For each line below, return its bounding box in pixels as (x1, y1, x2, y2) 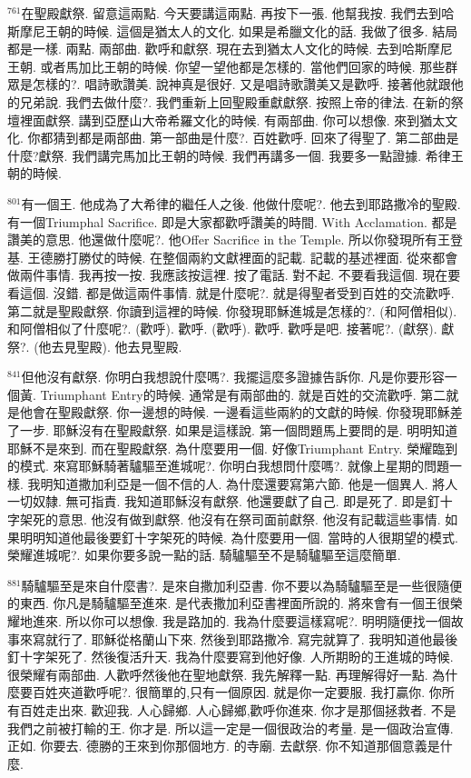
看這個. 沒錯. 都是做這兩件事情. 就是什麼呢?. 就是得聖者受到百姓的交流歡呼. (7, 283, 455, 302)
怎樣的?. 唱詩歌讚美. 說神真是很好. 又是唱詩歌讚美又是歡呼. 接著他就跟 (32, 75, 451, 94)
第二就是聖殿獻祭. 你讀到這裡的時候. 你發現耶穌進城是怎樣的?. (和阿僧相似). (7, 301, 457, 320)
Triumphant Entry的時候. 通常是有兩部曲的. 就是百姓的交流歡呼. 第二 (40, 384, 446, 404)
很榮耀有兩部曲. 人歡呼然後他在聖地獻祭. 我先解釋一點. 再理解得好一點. (7, 664, 428, 683)
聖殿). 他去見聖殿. (76, 336, 182, 355)
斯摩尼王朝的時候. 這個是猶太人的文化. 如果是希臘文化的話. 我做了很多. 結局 (7, 21, 458, 40)
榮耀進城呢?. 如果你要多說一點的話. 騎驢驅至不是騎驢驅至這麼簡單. (7, 545, 401, 564)
